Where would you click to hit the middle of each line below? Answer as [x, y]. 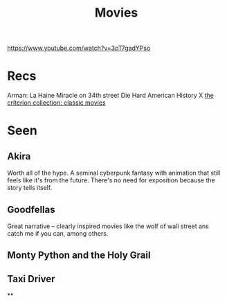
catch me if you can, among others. [58, 233]
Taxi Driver [31, 279]
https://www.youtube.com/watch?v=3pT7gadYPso [79, 48]
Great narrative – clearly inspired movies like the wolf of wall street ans [108, 226]
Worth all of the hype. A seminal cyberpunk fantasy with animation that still [114, 173]
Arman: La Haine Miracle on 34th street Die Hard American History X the [111, 96]
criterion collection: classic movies [56, 103]
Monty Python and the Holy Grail [79, 256]
